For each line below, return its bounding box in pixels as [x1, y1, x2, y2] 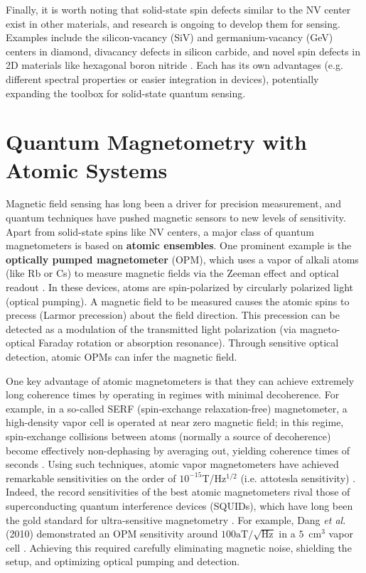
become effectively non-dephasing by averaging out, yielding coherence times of [6, 442, 350, 457]
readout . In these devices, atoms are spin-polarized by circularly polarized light [6, 280, 353, 295]
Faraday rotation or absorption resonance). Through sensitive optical [38, 335, 339, 350]
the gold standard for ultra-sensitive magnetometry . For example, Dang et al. [6, 512, 346, 527]
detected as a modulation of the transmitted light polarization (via [6, 321, 296, 336]
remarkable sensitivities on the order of [6, 470, 176, 485]
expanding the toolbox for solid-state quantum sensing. [6, 85, 246, 100]
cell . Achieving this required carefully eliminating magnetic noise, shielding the [6, 540, 352, 555]
